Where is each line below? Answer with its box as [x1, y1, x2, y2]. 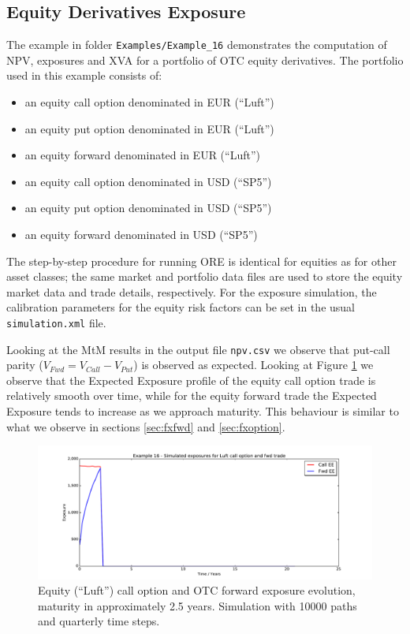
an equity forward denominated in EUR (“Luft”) [24, 147, 260, 163]
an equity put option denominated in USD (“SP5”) [24, 200, 272, 216]
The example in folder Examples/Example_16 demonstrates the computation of [6, 36, 387, 53]
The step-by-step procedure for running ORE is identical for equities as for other [6, 252, 397, 269]
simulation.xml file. [6, 314, 106, 330]
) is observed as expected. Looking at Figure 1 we [133, 356, 374, 373]
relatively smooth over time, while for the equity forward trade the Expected [6, 387, 377, 404]
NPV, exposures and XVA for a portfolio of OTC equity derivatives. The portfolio [6, 51, 404, 68]
